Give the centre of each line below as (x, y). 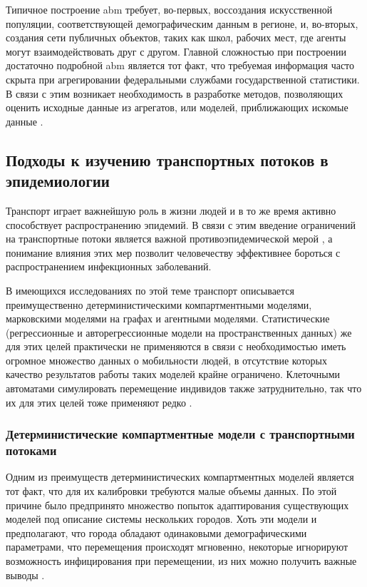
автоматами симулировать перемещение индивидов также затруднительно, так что (184, 388)
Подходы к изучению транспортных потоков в (167, 159)
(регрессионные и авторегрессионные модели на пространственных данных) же (179, 332)
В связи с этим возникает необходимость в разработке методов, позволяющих (175, 93)
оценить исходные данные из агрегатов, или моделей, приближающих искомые (177, 107)
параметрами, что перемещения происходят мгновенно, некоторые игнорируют (177, 547)
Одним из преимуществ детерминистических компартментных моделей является (180, 477)
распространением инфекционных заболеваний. (109, 266)
